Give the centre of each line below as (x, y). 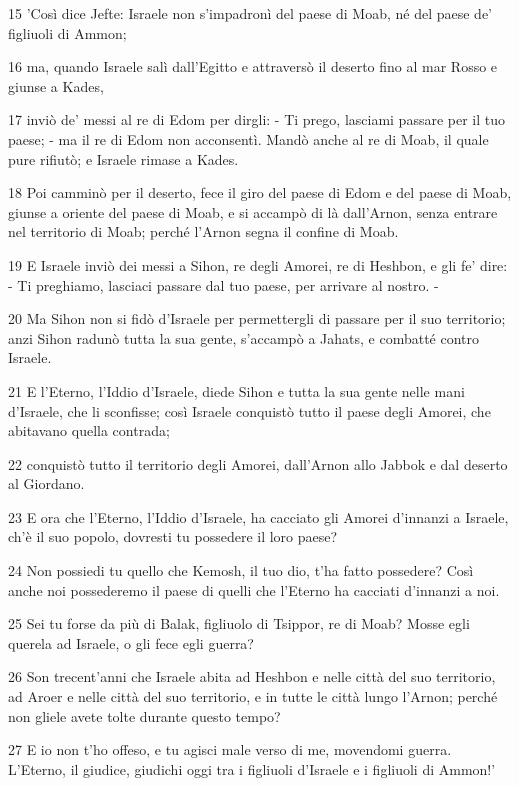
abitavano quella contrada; (89, 430)
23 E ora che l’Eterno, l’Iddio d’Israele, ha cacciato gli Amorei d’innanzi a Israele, (258, 516)
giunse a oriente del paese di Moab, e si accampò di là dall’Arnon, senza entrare (253, 211)
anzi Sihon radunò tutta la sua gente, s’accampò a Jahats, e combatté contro (244, 337)
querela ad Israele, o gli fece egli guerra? (131, 642)
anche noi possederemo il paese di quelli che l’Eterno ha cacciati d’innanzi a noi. (254, 589)
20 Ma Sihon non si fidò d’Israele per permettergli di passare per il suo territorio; (257, 318)
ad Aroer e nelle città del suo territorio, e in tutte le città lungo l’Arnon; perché (253, 696)
